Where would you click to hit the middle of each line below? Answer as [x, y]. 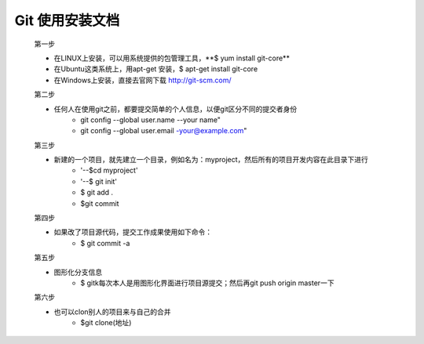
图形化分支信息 [78, 272]
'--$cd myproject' [109, 170]
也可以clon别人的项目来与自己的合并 [113, 311]
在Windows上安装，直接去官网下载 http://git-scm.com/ [143, 80]
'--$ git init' [99, 181]
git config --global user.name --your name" [151, 119]
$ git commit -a [105, 243]
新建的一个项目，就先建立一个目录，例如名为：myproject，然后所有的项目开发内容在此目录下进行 [211, 160]
